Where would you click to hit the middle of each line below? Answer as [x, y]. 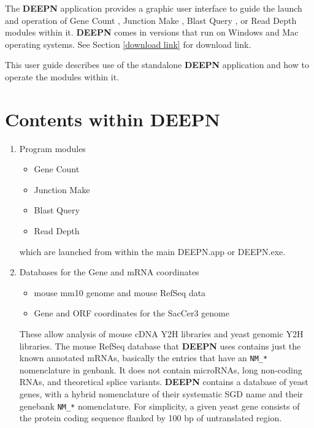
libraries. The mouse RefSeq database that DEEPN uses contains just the [160, 346]
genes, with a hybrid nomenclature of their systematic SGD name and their [161, 394]
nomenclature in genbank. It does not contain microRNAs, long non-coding [161, 369]
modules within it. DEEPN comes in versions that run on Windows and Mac [152, 32]
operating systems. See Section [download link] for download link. [128, 44]
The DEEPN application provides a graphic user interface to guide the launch [154, 8]
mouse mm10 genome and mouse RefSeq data [120, 292]
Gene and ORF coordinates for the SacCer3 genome [132, 313]
